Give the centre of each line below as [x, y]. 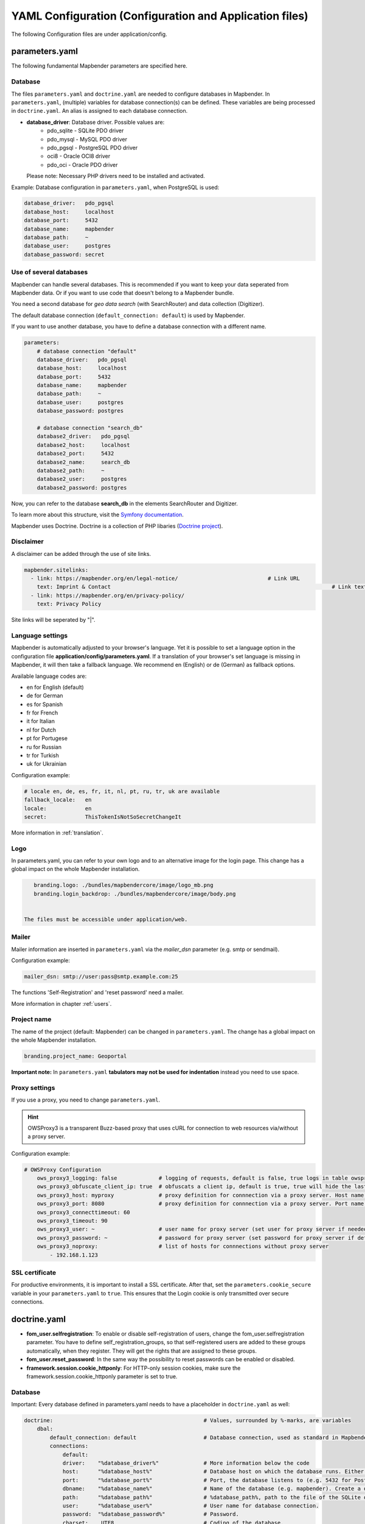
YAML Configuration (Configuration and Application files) [160, 16]
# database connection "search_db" [90, 428]
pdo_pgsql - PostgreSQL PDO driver [92, 148]
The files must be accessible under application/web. [106, 920]
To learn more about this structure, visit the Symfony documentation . [97, 515]
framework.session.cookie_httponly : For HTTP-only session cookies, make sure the [134, 1368]
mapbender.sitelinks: [56, 570]
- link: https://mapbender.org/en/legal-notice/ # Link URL [165, 579]
